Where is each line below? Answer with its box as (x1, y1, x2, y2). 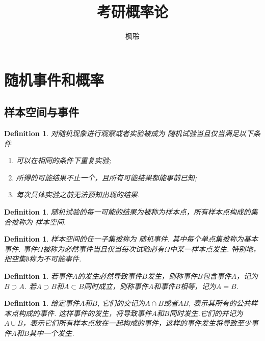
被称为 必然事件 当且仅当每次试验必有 (43, 243, 165, 254)
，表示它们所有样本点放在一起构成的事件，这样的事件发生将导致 (22, 318, 237, 328)
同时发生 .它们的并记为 (169, 307, 243, 318)
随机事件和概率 (4, 69, 104, 90)
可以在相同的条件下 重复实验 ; (16, 155, 112, 166)
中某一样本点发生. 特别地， (169, 243, 260, 254)
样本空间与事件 (4, 104, 79, 120)
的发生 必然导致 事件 (77, 271, 142, 281)
